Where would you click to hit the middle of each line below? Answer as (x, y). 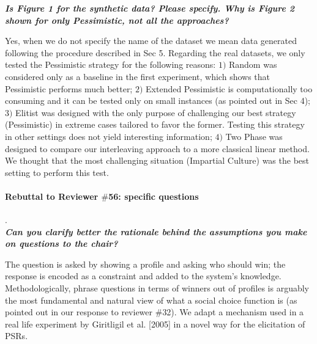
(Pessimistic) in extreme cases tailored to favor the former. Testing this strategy (155, 124)
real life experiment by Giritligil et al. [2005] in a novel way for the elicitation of (155, 324)
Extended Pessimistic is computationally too (229, 88)
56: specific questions (154, 196)
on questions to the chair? (62, 243)
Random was (253, 64)
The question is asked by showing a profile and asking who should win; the (145, 264)
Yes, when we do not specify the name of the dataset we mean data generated (151, 41)
